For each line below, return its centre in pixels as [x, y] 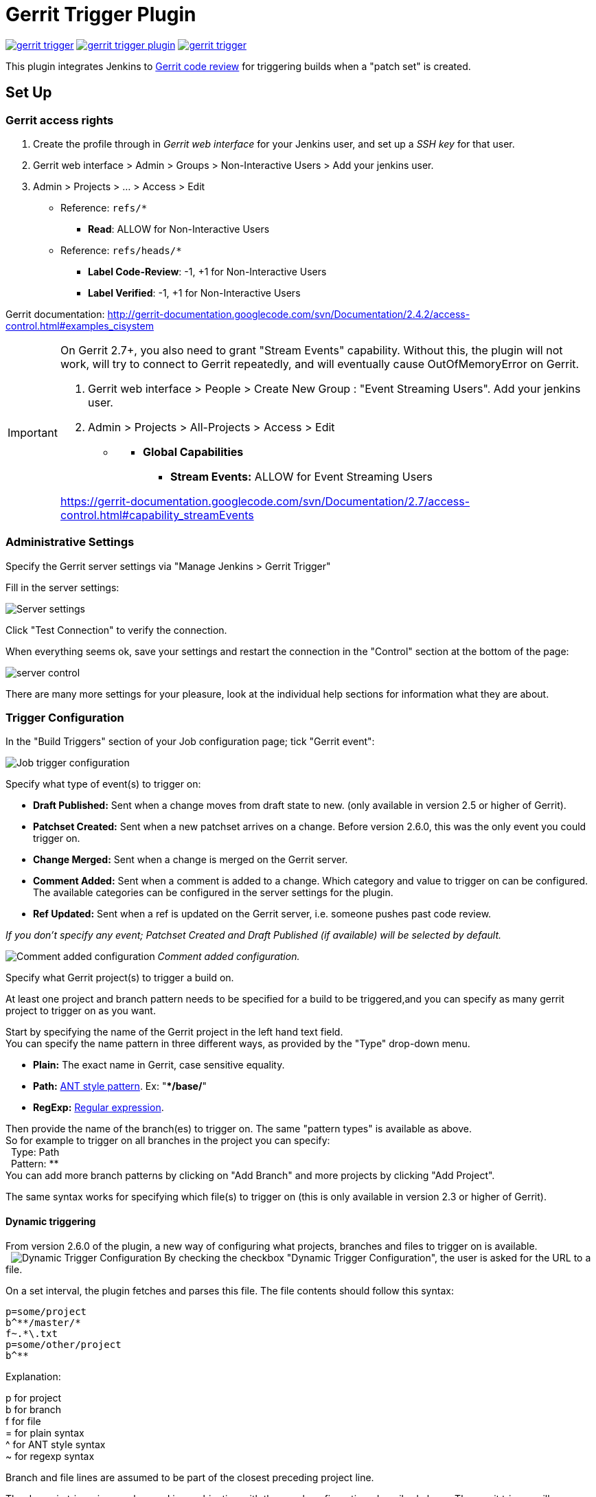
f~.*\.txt [32, 1333]
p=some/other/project [64, 1344]
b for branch [34, 1409]
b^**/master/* [43, 1322]
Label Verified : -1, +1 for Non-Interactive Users [194, 293]
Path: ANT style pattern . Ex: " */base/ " [120, 1086]
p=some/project [46, 1311]
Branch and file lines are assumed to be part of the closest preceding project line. [190, 1477]
